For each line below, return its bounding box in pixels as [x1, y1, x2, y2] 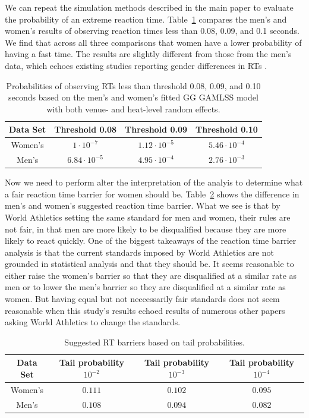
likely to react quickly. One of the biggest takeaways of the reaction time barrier [5, 234, 297, 247]
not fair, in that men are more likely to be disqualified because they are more [5, 222, 286, 235]
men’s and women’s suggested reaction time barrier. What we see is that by [5, 199, 280, 212]
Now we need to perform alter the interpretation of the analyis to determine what [5, 176, 303, 188]
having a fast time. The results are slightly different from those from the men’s [5, 48, 292, 60]
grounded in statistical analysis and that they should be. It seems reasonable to [5, 257, 294, 270]
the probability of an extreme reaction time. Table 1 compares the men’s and [5, 12, 287, 25]
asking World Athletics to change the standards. [5, 316, 181, 328]
